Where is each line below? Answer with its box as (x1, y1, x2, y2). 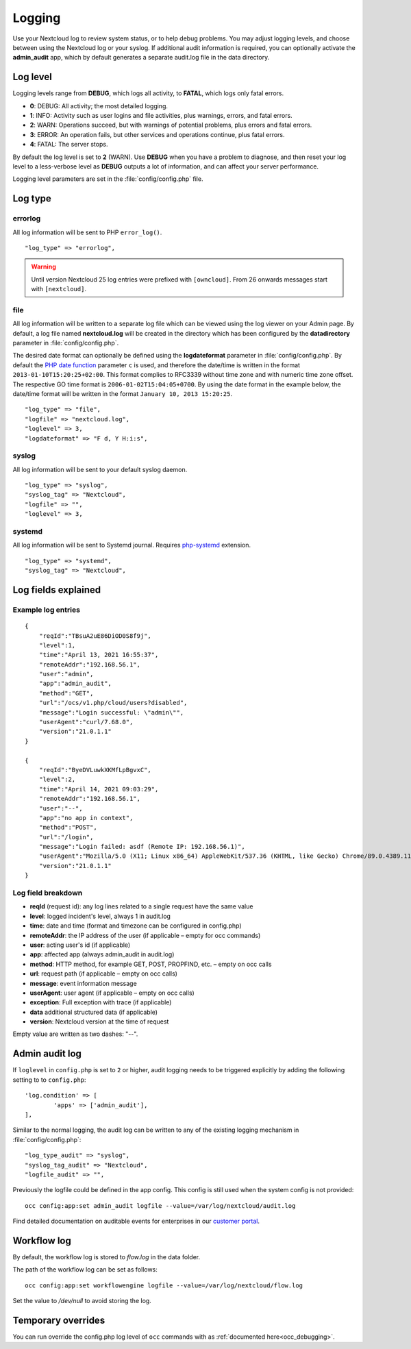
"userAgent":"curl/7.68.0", (38, 718, 134, 726)
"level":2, (38, 776, 76, 784)
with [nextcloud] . (31, 285, 87, 293)
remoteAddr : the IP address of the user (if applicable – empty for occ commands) (29, 931, 261, 939)
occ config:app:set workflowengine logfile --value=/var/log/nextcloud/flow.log (25, 1281, 303, 1289)
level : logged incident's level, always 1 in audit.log (29, 912, 171, 920)
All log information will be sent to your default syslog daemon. (12, 465, 188, 473)
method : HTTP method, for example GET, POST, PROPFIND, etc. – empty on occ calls (29, 960, 272, 968)
